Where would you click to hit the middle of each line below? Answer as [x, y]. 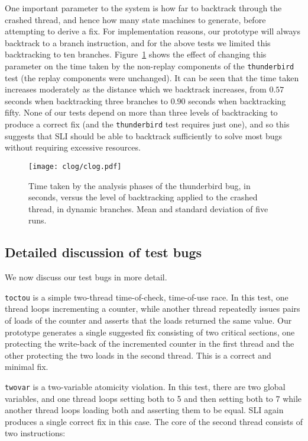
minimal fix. [27, 367]
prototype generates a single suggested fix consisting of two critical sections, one [150, 332]
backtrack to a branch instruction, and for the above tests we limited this [138, 42]
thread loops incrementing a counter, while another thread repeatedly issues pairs [153, 309]
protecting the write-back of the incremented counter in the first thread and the [150, 343]
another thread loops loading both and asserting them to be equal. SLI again [144, 410]
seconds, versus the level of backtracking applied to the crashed [143, 197]
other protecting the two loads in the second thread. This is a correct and [138, 355]
